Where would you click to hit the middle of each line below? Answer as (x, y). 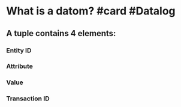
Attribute (19, 66)
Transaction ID (28, 99)
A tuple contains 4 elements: (61, 33)
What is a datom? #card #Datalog (91, 11)
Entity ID (19, 50)
